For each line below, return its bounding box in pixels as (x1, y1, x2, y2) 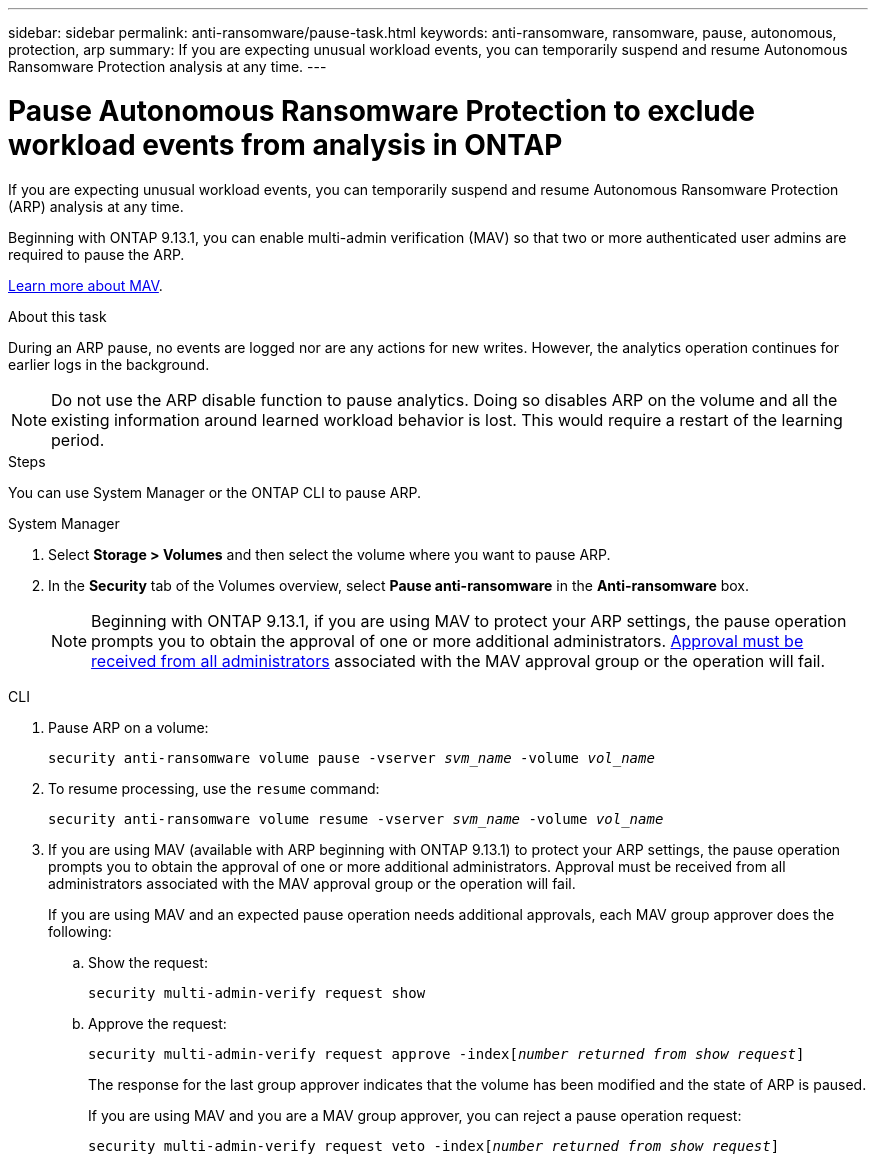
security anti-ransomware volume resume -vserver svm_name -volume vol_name (48, 810, 664, 827)
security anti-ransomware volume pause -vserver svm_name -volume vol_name (48, 749, 655, 766)
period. (51, 429, 105, 450)
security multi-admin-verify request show (88, 984, 426, 1001)
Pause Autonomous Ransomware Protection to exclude (8, 93, 756, 128)
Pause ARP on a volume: (48, 718, 209, 736)
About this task (8, 307, 107, 325)
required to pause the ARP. (8, 245, 185, 263)
